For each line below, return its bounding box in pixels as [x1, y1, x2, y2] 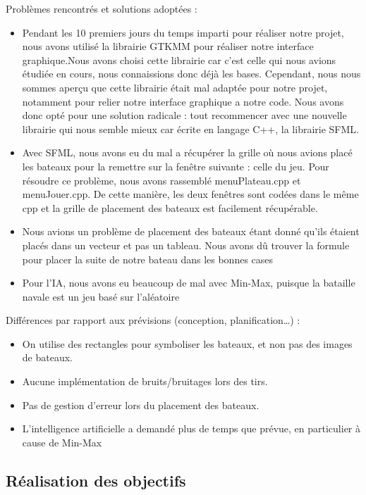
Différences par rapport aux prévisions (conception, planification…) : [6, 313, 300, 327]
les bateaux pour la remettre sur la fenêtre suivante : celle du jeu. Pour [22, 158, 329, 173]
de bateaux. [22, 350, 73, 365]
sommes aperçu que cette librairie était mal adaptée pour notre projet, [22, 80, 328, 94]
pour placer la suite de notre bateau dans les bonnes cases [22, 251, 274, 266]
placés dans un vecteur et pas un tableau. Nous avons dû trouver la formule [22, 237, 350, 252]
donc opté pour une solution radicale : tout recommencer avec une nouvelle [22, 108, 347, 123]
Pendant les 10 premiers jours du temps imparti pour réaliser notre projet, [22, 25, 344, 39]
